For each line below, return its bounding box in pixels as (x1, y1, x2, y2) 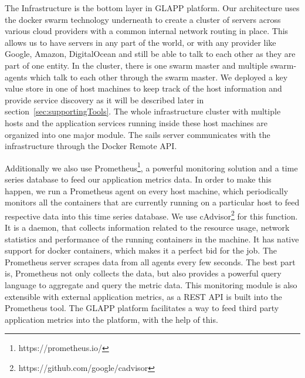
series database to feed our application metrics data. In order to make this (5, 173, 272, 185)
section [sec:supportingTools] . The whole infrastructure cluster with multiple (5, 105, 281, 117)
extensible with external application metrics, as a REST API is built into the (5, 290, 282, 302)
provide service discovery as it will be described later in (5, 93, 204, 106)
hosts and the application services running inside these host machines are (5, 116, 267, 129)
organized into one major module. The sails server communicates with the (5, 128, 270, 140)
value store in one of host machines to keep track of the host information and (5, 82, 282, 95)
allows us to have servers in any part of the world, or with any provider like (5, 36, 276, 48)
